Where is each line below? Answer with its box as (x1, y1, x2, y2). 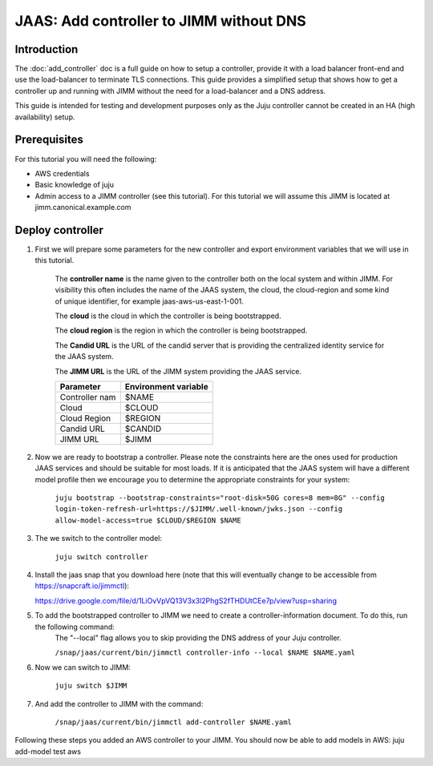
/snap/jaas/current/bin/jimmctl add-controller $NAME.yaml (55, 717, 293, 727)
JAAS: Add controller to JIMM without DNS (14, 12, 306, 30)
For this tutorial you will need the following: (14, 154, 157, 163)
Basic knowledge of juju (34, 180, 114, 190)
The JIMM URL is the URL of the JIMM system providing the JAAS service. (55, 366, 302, 376)
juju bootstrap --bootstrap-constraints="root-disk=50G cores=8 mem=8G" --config (55, 494, 385, 502)
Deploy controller (14, 223, 104, 236)
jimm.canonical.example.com (34, 203, 132, 212)
